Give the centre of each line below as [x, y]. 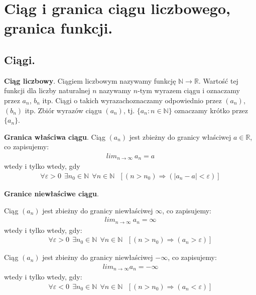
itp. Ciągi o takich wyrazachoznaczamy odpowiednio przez [132, 100]
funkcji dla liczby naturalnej [47, 90]
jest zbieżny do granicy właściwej [180, 136]
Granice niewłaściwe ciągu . [51, 194]
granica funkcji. [58, 28]
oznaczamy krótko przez [211, 110]
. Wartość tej [218, 80]
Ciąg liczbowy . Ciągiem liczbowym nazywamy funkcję [90, 80]
